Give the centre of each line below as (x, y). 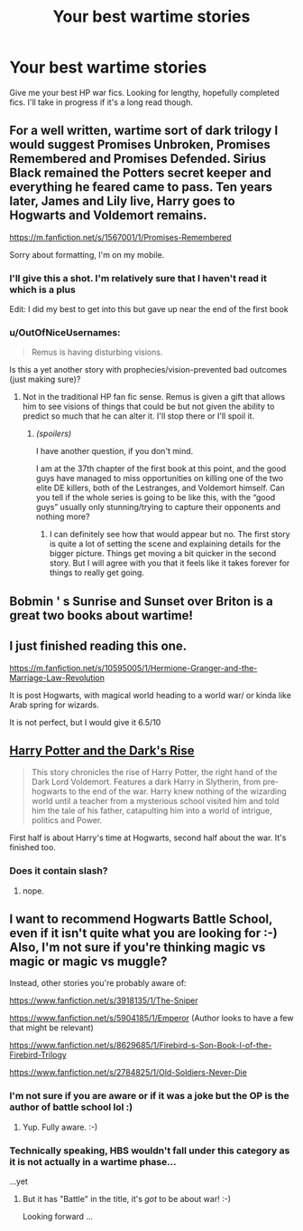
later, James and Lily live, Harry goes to (123, 201)
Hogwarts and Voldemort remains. (108, 216)
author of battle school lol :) (71, 1107)
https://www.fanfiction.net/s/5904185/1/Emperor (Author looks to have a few (151, 1018)
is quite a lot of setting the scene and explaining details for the (165, 544)
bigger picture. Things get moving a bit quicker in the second (163, 554)
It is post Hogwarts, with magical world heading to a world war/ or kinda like (150, 695)
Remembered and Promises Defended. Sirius (138, 159)
